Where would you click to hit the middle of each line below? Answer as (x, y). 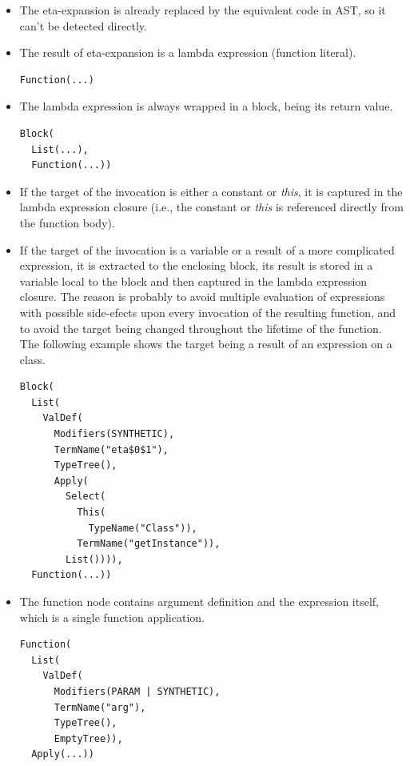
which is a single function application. (112, 617)
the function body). (67, 222)
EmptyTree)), (88, 738)
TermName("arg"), (100, 707)
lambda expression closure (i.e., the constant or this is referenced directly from (211, 207)
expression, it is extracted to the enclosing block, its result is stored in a (196, 265)
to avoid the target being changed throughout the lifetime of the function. (201, 328)
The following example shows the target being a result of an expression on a (206, 344)
